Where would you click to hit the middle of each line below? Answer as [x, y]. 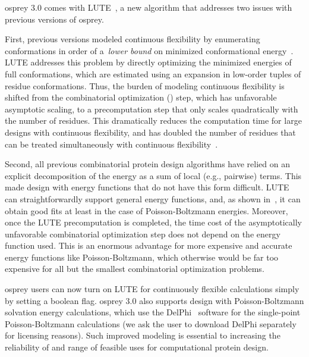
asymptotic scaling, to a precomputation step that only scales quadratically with [152, 109]
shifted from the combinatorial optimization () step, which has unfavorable [141, 97]
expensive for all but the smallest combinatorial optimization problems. [135, 269]
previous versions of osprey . [54, 19]
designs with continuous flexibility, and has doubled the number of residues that [150, 132]
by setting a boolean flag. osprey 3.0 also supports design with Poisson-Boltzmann [154, 300]
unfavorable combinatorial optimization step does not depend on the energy [143, 234]
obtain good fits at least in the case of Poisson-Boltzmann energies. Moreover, [146, 210]
